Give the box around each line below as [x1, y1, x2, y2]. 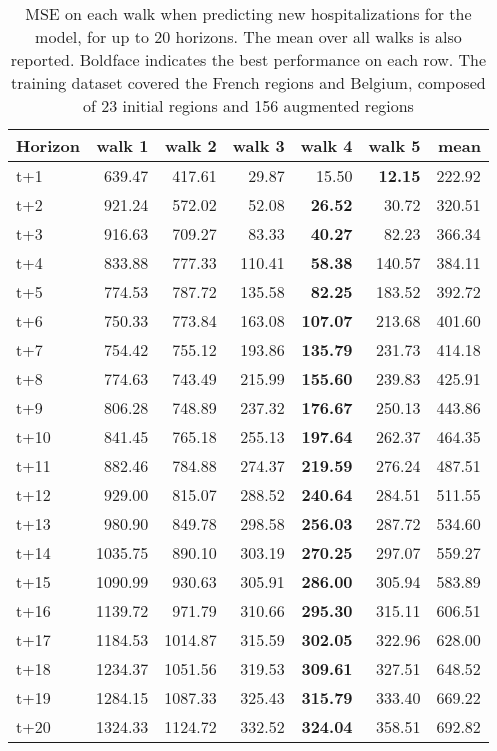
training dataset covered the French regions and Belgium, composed [11, 71, 486, 94]
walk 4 [300, 134, 353, 157]
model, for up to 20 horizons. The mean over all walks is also [35, 25, 462, 48]
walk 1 [96, 134, 149, 157]
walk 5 [368, 134, 421, 157]
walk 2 [164, 134, 217, 157]
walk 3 [232, 134, 285, 157]
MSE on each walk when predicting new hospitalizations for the [25, 2, 472, 25]
